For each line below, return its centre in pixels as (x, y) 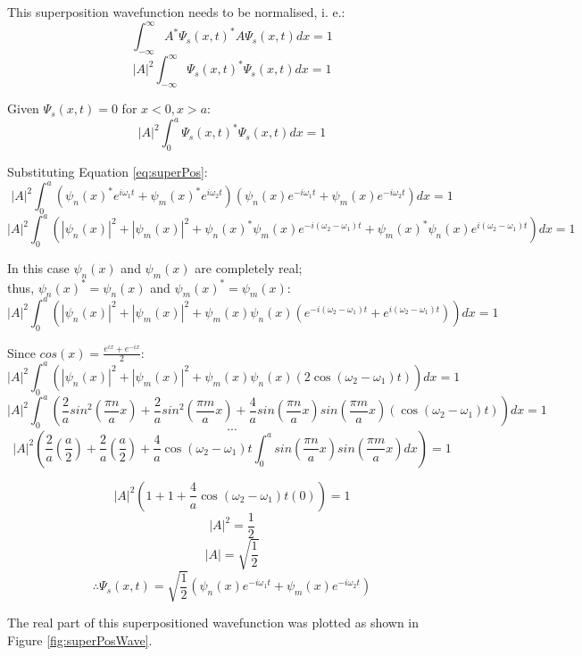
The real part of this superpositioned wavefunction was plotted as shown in (213, 623)
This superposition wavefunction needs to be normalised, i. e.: (176, 12)
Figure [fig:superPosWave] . (80, 639)
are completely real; (249, 268)
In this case (38, 268)
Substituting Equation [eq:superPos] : (108, 172)
